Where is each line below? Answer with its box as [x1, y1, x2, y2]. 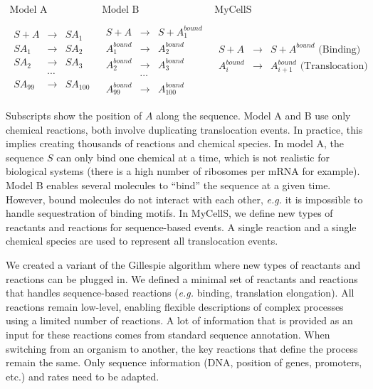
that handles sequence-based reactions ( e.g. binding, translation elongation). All [6, 285, 354, 300]
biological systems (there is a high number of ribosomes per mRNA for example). [6, 164, 360, 178]
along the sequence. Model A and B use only [156, 108, 351, 123]
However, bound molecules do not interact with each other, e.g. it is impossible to [6, 191, 363, 206]
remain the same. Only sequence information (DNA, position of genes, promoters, [6, 355, 362, 370]
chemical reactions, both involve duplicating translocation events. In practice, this [6, 122, 363, 137]
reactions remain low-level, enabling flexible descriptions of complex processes [6, 299, 344, 314]
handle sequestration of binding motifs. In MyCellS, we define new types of [6, 206, 333, 220]
